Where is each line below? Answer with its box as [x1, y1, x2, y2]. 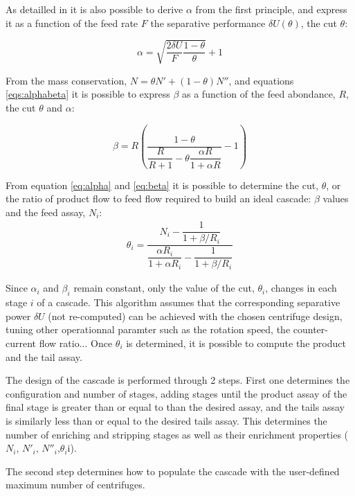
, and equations [228, 73, 294, 87]
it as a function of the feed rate [6, 15, 138, 30]
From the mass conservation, [6, 73, 127, 87]
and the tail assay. [6, 349, 82, 364]
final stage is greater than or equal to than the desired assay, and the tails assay [6, 400, 345, 414]
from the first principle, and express [195, 2, 347, 16]
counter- [293, 322, 328, 337]
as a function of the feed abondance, [182, 87, 336, 101]
